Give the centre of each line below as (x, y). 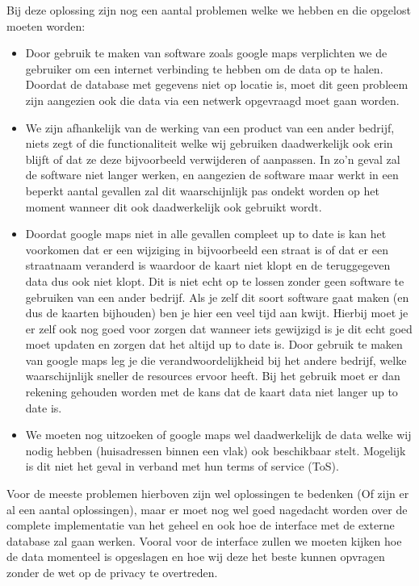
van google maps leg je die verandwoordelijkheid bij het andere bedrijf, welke (216, 360)
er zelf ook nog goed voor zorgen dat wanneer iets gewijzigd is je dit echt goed (219, 328)
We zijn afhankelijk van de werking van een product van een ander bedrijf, (210, 127)
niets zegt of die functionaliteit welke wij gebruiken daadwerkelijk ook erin (209, 143)
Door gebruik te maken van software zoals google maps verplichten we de (206, 53)
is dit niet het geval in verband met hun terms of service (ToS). (182, 466)
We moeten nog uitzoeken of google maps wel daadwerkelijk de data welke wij (218, 435)
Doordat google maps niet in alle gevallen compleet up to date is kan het (206, 234)
